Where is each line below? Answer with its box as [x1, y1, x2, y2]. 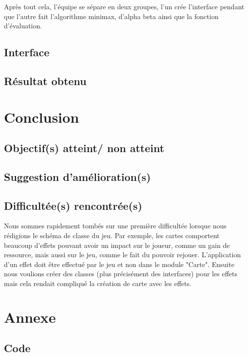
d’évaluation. [4, 21, 42, 31]
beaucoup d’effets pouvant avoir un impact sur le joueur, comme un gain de [4, 240, 230, 250]
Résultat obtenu [4, 73, 87, 88]
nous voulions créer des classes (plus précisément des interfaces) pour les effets [4, 268, 237, 279]
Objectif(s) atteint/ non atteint [4, 140, 165, 156]
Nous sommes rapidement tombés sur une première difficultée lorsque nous [4, 221, 227, 231]
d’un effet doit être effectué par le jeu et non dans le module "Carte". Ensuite [4, 259, 234, 269]
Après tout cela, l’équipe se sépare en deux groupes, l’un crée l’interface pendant [4, 1, 245, 11]
